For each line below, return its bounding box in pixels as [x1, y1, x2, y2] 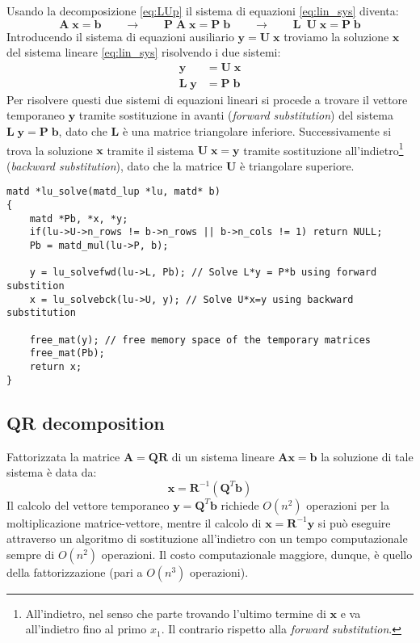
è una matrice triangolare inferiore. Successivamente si [122, 123, 392, 140]
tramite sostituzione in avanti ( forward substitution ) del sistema [78, 107, 393, 124]
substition [6, 280, 65, 292]
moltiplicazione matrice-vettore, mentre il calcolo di [6, 514, 262, 531]
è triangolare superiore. [240, 157, 355, 174]
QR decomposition [6, 410, 165, 435]
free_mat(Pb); [29, 347, 105, 359]
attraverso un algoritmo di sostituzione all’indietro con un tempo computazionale [6, 530, 408, 547]
